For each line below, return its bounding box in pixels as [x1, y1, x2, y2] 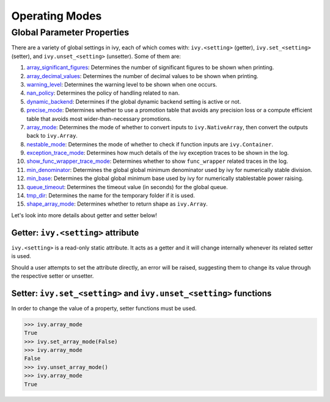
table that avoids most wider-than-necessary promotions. [26, 115, 172, 122]
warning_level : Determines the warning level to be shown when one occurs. [26, 81, 218, 88]
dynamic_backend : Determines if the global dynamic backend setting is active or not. [26, 98, 241, 105]
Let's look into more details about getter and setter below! [11, 211, 157, 219]
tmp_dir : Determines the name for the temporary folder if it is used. [26, 192, 195, 199]
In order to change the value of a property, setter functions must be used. [11, 304, 197, 312]
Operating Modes [11, 9, 102, 23]
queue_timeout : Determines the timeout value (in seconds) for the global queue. [26, 183, 229, 190]
